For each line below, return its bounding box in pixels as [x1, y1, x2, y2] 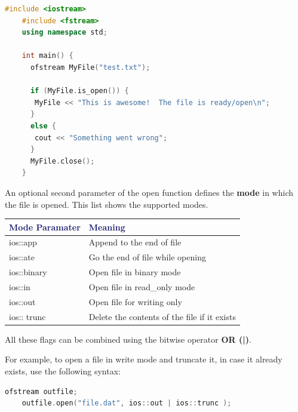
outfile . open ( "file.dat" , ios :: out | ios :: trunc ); [21, 399, 232, 408]
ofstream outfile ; [5, 387, 78, 396]
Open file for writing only [88, 295, 182, 308]
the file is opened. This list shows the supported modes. [5, 198, 208, 210]
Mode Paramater [9, 220, 81, 233]
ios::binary [9, 266, 47, 278]
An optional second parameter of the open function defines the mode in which [5, 186, 293, 198]
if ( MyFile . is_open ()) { [30, 87, 129, 96]
